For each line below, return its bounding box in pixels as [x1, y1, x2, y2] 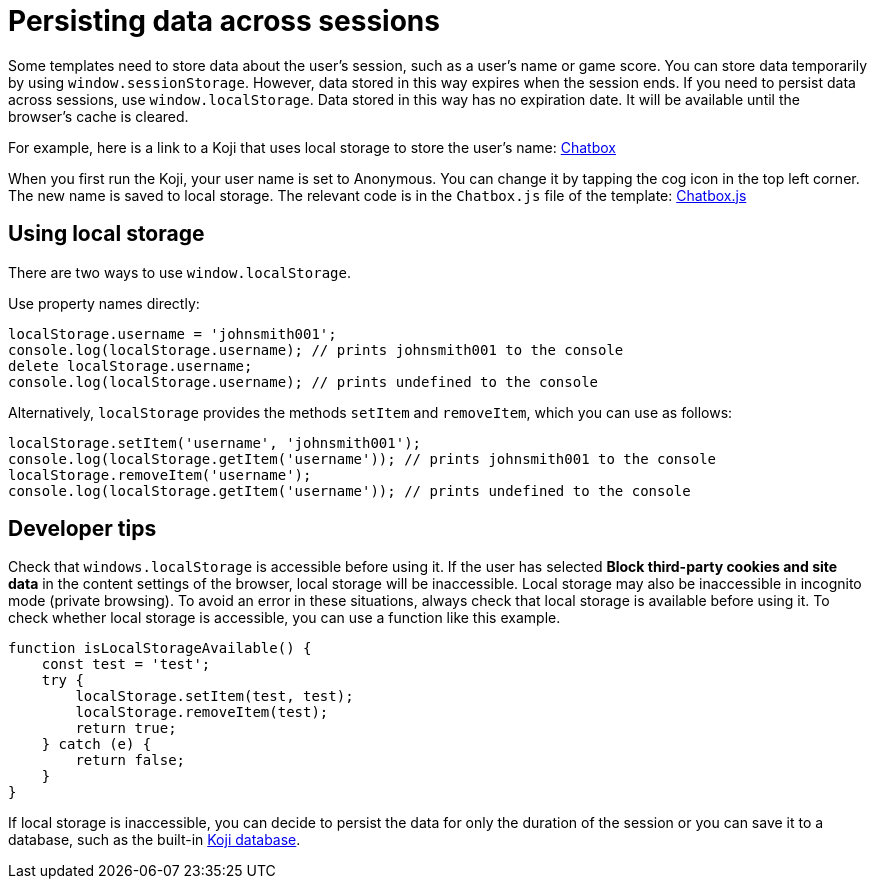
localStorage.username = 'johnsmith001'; [8, 325, 337, 342]
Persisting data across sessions [8, 4, 440, 38]
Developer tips [8, 516, 157, 542]
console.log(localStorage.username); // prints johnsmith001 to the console [8, 341, 624, 358]
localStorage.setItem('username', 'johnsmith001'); [8, 434, 422, 451]
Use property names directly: [8, 294, 200, 312]
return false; [75, 752, 186, 769]
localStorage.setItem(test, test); [75, 688, 354, 705]
